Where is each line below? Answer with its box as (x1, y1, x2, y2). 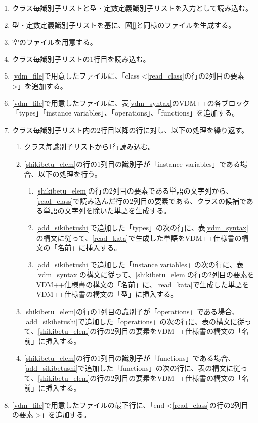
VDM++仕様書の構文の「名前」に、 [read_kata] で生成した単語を (36, 279, 249, 289)
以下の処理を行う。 (38, 168, 102, 179)
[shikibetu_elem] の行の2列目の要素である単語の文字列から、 (36, 185, 233, 196)
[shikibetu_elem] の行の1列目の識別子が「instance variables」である (24, 158, 240, 169)
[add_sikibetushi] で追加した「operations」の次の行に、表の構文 (24, 316, 231, 326)
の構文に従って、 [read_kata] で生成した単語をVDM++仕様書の (36, 232, 242, 243)
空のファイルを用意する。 (12, 36, 97, 47)
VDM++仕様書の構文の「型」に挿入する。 (36, 289, 178, 299)
